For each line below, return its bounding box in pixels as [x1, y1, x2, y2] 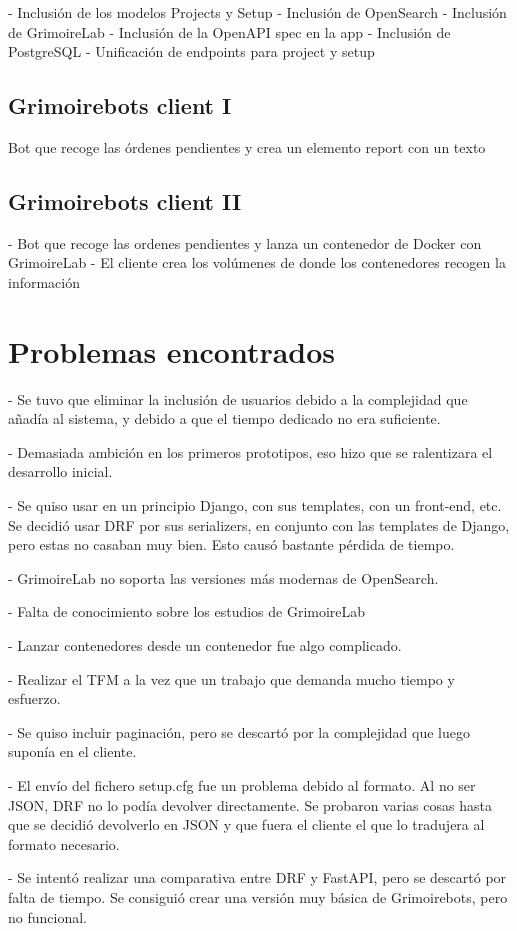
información [8, 271, 81, 292]
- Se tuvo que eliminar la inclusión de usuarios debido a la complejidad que [8, 388, 468, 409]
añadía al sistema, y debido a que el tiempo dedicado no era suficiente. [8, 408, 441, 429]
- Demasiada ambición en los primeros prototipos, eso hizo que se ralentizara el [8, 441, 493, 462]
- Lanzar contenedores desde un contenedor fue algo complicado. [8, 635, 402, 656]
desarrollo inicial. [8, 461, 113, 482]
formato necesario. [8, 833, 120, 854]
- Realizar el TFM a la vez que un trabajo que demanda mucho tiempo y [8, 668, 455, 689]
